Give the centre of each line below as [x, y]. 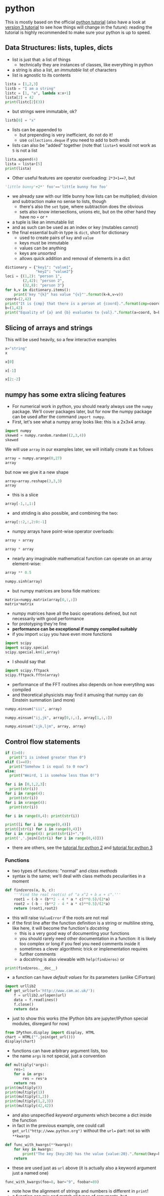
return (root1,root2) [36, 908]
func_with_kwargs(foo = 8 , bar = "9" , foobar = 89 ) [52, 1182]
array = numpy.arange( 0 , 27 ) [34, 458]
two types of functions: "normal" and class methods [65, 871]
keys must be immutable [44, 243]
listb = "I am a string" [30, 88]
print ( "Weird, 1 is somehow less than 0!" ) [54, 776]
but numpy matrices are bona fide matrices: [56, 590]
